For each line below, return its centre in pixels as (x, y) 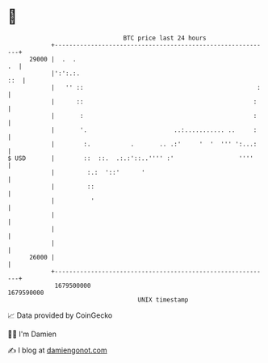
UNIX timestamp (163, 300)
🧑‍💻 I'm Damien (32, 334)
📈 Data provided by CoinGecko (60, 315)
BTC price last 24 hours (165, 38)
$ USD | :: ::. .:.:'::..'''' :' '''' (130, 158)
